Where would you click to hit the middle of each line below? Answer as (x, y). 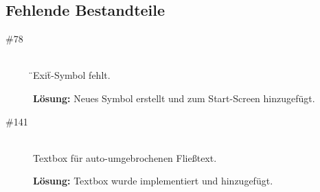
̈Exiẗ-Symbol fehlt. (72, 75)
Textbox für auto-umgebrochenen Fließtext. (125, 157)
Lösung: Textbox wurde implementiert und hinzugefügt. (153, 181)
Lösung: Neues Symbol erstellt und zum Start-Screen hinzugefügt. (174, 98)
